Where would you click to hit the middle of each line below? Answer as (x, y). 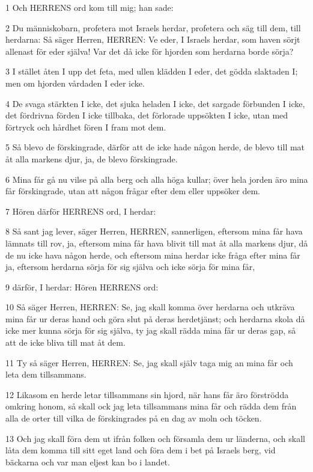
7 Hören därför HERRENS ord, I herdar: (81, 211)
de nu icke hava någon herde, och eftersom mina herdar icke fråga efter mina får (153, 255)
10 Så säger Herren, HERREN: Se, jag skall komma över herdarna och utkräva (150, 307)
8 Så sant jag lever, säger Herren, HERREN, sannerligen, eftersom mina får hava (154, 231)
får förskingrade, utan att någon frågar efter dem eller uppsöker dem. (133, 191)
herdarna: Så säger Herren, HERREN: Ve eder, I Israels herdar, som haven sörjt (153, 39)
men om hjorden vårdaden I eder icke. (75, 83)
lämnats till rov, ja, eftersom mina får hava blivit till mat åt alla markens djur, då (157, 243)
